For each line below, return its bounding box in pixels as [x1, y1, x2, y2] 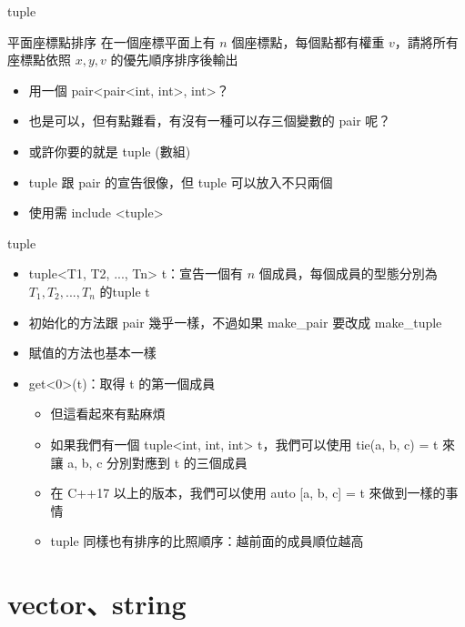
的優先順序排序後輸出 [110, 50, 238, 69]
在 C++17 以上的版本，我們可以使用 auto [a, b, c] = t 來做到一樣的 [50, 483, 446, 502]
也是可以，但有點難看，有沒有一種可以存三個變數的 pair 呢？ [28, 111, 391, 130]
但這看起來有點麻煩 [50, 404, 166, 423]
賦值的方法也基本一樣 [28, 343, 157, 362]
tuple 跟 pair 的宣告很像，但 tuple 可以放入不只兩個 [28, 172, 333, 191]
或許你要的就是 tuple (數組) [28, 141, 191, 160]
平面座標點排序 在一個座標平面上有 [7, 32, 216, 51]
